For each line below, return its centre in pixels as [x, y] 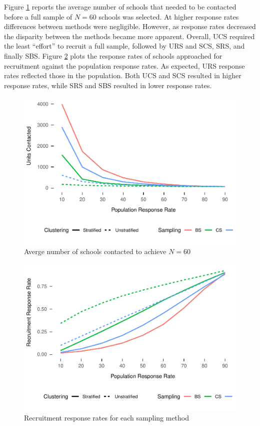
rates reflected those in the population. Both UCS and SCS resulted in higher [123, 75]
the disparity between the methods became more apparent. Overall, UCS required [129, 36]
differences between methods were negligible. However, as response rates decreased [130, 26]
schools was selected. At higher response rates [169, 16]
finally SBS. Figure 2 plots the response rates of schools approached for [113, 55]
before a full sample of [38, 16]
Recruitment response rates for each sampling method [107, 418]
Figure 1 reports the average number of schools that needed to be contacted [120, 7]
